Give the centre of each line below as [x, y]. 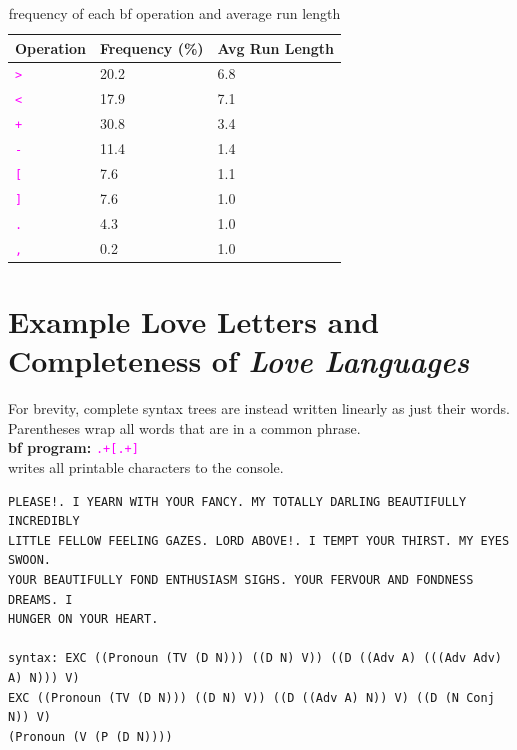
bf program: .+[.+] [73, 447]
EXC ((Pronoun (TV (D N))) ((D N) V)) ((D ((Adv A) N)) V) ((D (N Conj [251, 697]
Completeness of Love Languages [239, 361]
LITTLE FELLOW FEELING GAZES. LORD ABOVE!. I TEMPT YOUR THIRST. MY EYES [259, 540]
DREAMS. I [40, 599]
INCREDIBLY [44, 521]
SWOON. [29, 560]
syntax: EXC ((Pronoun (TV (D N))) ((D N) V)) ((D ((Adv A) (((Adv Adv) [255, 658]
